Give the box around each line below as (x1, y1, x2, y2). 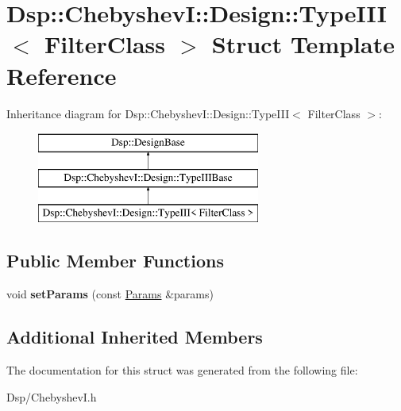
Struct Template (211, 28, 395, 60)
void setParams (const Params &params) (6, 286, 214, 302)
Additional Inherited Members (6, 325, 263, 349)
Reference (6, 59, 117, 91)
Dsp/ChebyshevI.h (6, 388, 97, 405)
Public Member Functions (6, 248, 224, 273)
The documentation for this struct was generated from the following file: (6, 362, 358, 378)
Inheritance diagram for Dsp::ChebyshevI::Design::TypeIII (6, 105, 290, 121)
